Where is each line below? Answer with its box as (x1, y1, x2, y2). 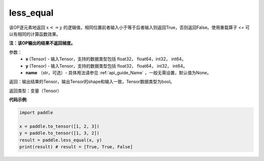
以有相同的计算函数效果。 (9, 31, 61, 37)
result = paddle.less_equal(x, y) (19, 137, 102, 143)
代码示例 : (9, 97, 28, 103)
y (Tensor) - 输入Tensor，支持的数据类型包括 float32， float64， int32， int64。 (25, 63, 188, 69)
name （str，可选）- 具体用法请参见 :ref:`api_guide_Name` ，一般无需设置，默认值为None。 (25, 69, 212, 75)
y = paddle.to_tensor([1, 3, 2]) (19, 130, 100, 136)
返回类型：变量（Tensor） (9, 88, 62, 93)
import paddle (19, 110, 53, 115)
